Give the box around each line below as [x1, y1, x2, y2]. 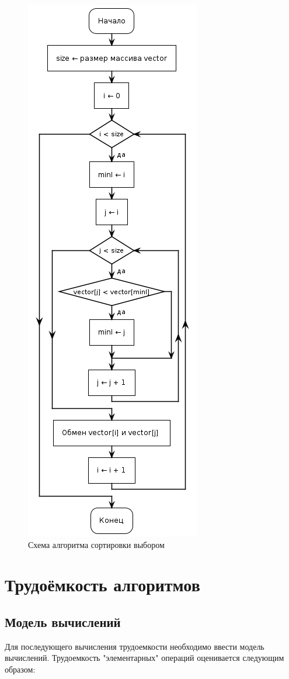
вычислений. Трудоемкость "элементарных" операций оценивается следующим [5, 652, 284, 664]
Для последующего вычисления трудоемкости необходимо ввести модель [5, 640, 264, 652]
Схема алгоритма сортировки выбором [28, 538, 165, 550]
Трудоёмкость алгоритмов [5, 573, 200, 597]
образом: [5, 663, 36, 675]
